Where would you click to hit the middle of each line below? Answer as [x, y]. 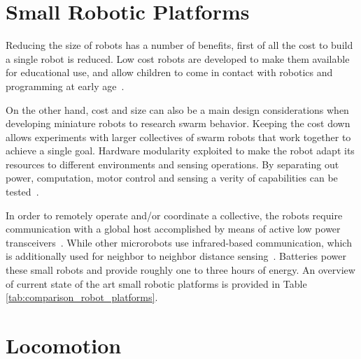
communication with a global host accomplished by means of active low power [173, 229]
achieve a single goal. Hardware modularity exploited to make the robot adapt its [180, 151]
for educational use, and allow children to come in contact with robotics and [169, 72]
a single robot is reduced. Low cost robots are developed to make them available [178, 58]
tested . [22, 192]
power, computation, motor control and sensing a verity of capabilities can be [172, 178]
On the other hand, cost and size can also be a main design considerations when [177, 109]
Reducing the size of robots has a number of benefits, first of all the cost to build [179, 45]
